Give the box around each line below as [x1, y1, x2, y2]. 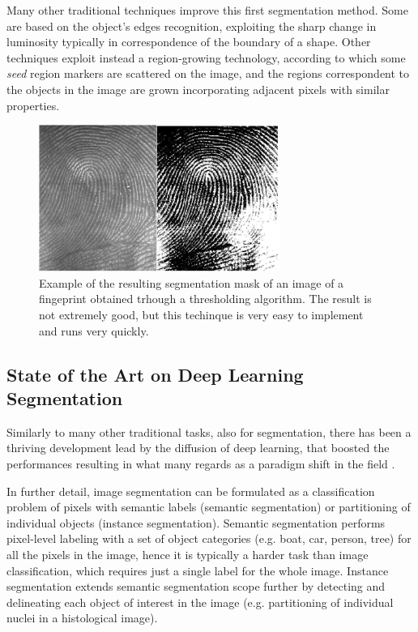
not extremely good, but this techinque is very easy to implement [39, 306, 364, 323]
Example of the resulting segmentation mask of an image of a [39, 274, 344, 291]
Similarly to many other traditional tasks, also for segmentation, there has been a [6, 423, 412, 440]
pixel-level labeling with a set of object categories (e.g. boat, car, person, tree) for [6, 530, 412, 547]
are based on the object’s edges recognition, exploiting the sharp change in [6, 17, 377, 34]
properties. [6, 96, 60, 113]
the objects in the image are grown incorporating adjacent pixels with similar [6, 80, 390, 97]
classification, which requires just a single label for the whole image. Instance [6, 562, 389, 579]
